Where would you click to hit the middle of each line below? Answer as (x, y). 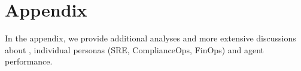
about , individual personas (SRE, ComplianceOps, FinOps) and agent (135, 49)
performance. (29, 61)
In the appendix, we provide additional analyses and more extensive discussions (150, 38)
